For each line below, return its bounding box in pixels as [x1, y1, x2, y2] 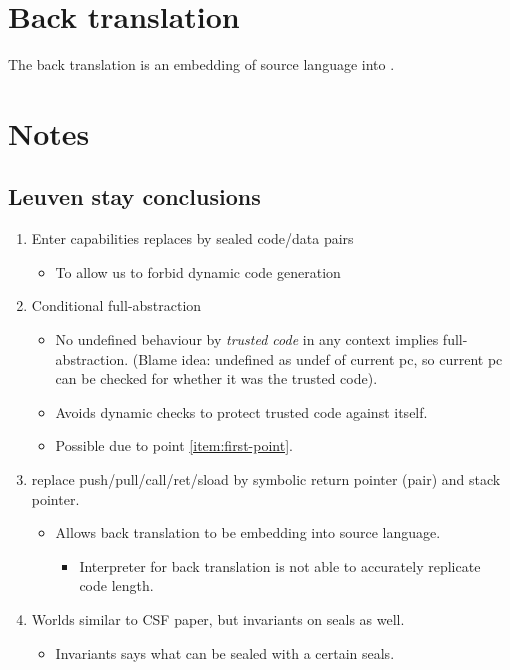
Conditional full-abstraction [31, 295, 202, 316]
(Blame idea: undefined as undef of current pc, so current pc [132, 348, 503, 369]
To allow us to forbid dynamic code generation [55, 261, 341, 282]
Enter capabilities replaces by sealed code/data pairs [31, 228, 354, 249]
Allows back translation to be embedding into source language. [55, 522, 441, 543]
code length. [79, 575, 154, 596]
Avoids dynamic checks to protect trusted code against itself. [55, 401, 428, 422]
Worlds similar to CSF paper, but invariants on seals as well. [31, 609, 405, 630]
